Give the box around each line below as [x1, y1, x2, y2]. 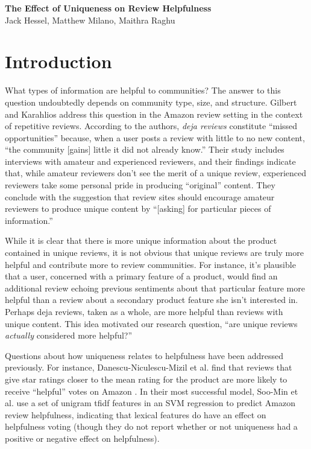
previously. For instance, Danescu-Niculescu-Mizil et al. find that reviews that [5, 361, 292, 374]
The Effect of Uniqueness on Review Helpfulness [5, 2, 212, 14]
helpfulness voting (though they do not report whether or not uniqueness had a [5, 420, 298, 433]
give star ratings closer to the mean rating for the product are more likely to [5, 372, 287, 385]
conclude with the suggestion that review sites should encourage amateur [5, 190, 275, 203]
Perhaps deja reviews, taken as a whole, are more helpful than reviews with [5, 305, 283, 317]
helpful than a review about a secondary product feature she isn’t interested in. [5, 293, 298, 306]
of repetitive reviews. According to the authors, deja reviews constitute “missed [5, 119, 298, 132]
